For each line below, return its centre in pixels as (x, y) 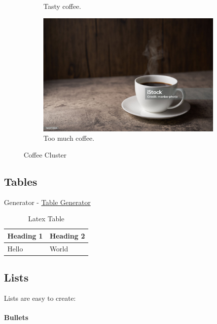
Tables (21, 181)
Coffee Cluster (45, 154)
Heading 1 (25, 235)
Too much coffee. (69, 138)
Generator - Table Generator (47, 202)
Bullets (16, 317)
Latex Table (46, 219)
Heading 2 (67, 235)
